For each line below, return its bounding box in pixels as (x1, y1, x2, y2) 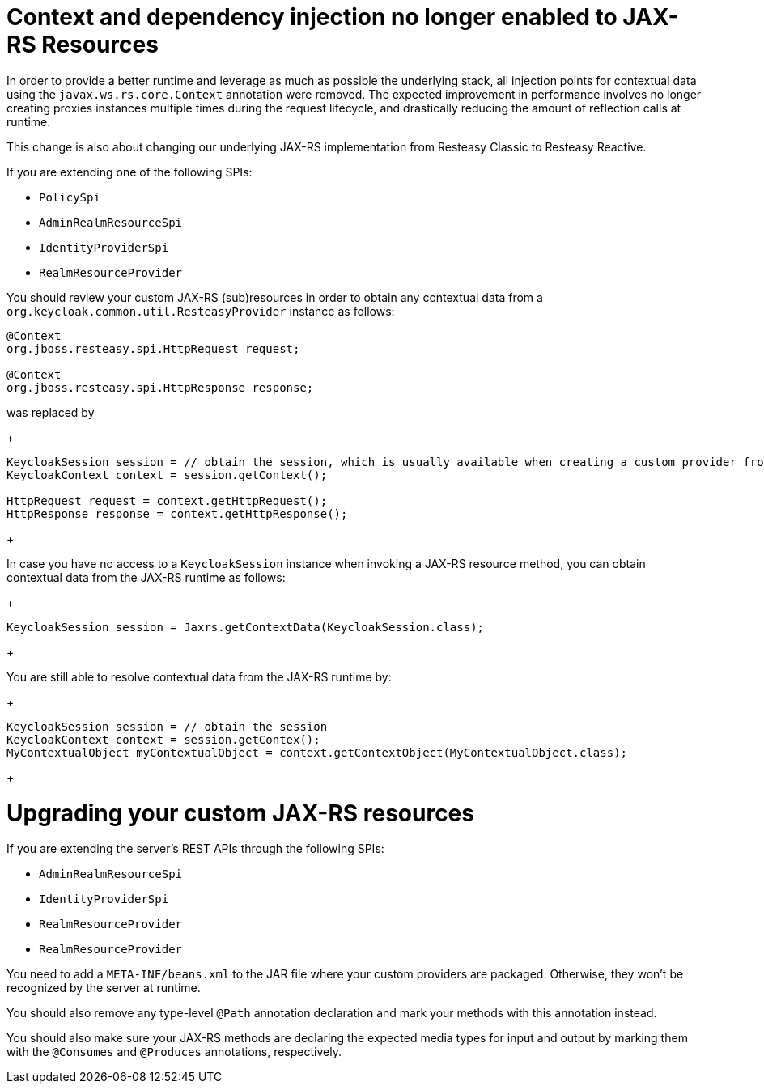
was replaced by (6, 405, 95, 419)
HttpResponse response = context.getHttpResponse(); (6, 507, 348, 520)
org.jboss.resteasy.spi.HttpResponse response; (6, 380, 314, 394)
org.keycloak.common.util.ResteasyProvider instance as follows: (6, 303, 395, 318)
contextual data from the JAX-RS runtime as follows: (6, 570, 286, 584)
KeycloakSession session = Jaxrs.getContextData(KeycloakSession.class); (6, 620, 485, 634)
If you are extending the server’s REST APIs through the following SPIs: (6, 842, 384, 856)
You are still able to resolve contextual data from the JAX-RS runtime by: (6, 669, 392, 684)
